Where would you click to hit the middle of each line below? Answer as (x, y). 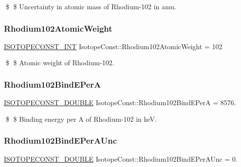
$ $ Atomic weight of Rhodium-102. (60, 63)
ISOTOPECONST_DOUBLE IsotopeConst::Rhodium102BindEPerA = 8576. (120, 102)
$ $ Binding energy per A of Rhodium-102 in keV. (81, 119)
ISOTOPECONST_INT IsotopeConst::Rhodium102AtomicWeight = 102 (113, 46)
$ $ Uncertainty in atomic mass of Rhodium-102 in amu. (91, 6)
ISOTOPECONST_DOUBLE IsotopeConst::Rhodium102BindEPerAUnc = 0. (121, 158)
